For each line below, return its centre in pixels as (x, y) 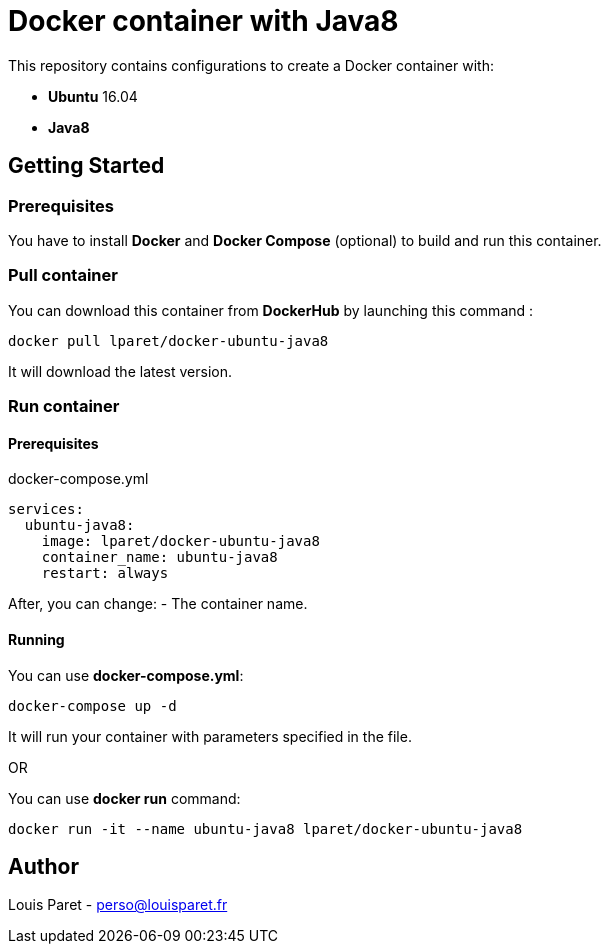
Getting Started (86, 166)
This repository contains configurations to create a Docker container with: (251, 65)
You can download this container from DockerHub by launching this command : (271, 310)
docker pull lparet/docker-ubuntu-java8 (168, 340)
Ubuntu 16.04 (93, 96)
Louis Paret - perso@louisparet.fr (118, 905)
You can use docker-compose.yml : (126, 675)
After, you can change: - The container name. (158, 604)
